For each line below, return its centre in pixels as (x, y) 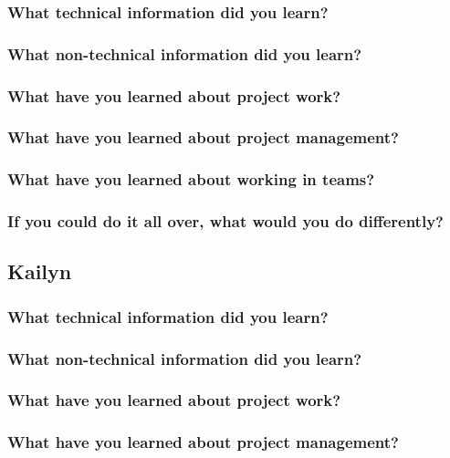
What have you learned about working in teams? (191, 179)
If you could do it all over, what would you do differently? (225, 221)
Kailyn (40, 271)
